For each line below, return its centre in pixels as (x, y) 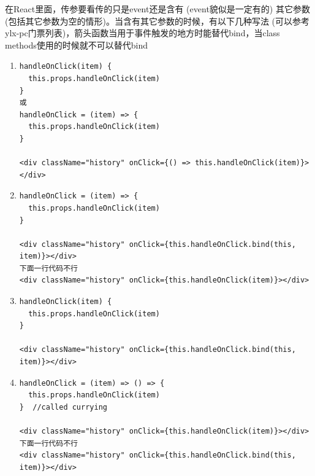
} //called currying (63, 407)
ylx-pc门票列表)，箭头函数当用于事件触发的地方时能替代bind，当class (142, 33)
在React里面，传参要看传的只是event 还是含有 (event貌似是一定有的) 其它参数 (157, 9)
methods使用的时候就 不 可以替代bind (77, 45)
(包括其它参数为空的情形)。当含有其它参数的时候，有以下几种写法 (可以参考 (157, 21)
